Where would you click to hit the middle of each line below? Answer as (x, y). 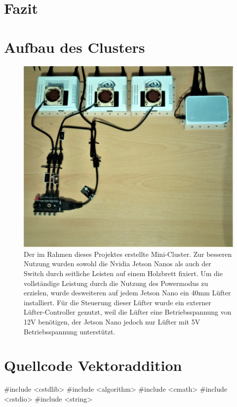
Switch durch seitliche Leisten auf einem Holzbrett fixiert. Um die (123, 273)
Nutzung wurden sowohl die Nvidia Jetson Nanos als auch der (118, 264)
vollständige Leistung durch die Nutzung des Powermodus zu (116, 283)
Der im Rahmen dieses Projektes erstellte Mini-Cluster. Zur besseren (128, 254)
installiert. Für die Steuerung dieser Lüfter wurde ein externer (118, 302)
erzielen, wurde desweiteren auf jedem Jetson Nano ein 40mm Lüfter (127, 293)
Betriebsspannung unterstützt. (70, 331)
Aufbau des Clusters (75, 47)
